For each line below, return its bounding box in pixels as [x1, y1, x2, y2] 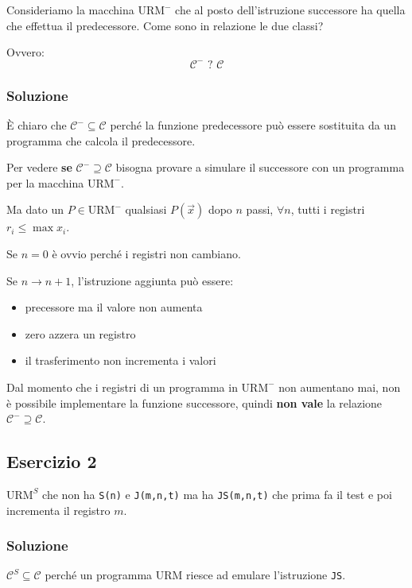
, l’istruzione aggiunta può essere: [71, 272, 234, 288]
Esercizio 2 [6, 449, 97, 474]
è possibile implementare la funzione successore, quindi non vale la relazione [6, 394, 383, 411]
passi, [246, 201, 274, 218]
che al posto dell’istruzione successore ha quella [175, 2, 406, 17]
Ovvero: [6, 44, 45, 60]
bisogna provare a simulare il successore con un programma [115, 159, 405, 176]
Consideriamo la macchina [6, 2, 134, 17]
